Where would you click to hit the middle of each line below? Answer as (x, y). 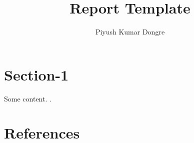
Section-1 (36, 74)
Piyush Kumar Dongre (130, 32)
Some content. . (28, 98)
